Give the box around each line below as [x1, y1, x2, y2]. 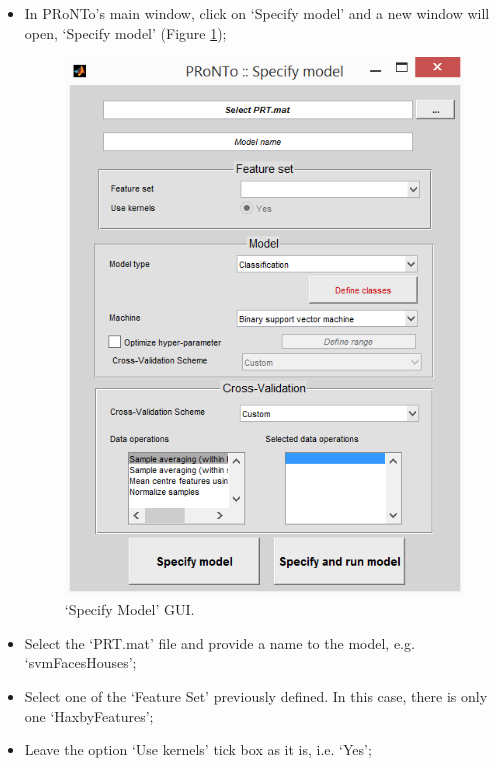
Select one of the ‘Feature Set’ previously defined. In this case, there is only [24, 686, 488, 707]
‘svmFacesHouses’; [24, 652, 137, 673]
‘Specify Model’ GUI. [64, 599, 195, 620]
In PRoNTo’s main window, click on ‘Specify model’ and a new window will [24, 3, 490, 23]
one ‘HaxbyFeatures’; [24, 705, 154, 726]
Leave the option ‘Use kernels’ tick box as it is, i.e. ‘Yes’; [24, 739, 372, 760]
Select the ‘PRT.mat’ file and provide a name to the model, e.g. [24, 632, 415, 653]
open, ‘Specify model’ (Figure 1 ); [24, 22, 227, 43]
